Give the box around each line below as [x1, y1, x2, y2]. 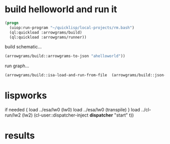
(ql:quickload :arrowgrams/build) [9, 30, 82, 35]
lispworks [5, 90, 47, 101]
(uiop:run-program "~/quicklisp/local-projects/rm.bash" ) [9, 25, 135, 30]
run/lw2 [5, 112, 21, 118]
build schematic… [5, 44, 42, 50]
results [5, 130, 35, 141]
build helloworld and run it [5, 4, 117, 15]
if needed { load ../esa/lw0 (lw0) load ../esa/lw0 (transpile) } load [5, 107, 141, 113]
